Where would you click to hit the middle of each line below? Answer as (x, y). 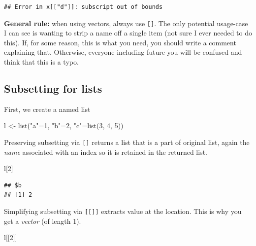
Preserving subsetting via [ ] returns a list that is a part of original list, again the (127, 142)
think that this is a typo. (41, 62)
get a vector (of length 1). (43, 221)
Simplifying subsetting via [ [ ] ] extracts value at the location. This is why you (123, 211)
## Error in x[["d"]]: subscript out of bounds (83, 7)
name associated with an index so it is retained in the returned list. (106, 152)
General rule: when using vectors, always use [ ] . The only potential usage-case (126, 23)
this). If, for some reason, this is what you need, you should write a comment (120, 42)
